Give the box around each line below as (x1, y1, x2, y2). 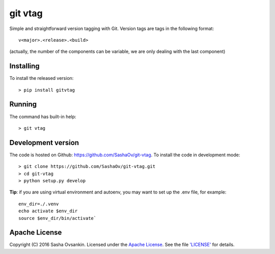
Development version (9, 138, 79, 147)
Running (9, 100, 37, 109)
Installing (9, 62, 40, 71)
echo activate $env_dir (18, 208, 78, 214)
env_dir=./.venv (18, 201, 59, 207)
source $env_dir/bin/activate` (18, 215, 97, 221)
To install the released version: (9, 75, 74, 81)
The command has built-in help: (9, 114, 76, 120)
